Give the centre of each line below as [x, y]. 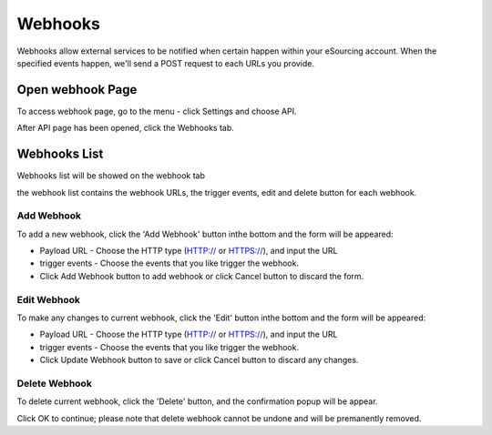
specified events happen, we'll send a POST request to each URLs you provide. [165, 63]
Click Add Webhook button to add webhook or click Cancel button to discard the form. [202, 276]
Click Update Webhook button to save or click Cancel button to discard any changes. [199, 360]
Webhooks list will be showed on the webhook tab [111, 176]
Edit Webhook [49, 299]
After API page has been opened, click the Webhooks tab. [125, 128]
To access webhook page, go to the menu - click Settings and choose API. [157, 111]
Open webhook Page [77, 90]
